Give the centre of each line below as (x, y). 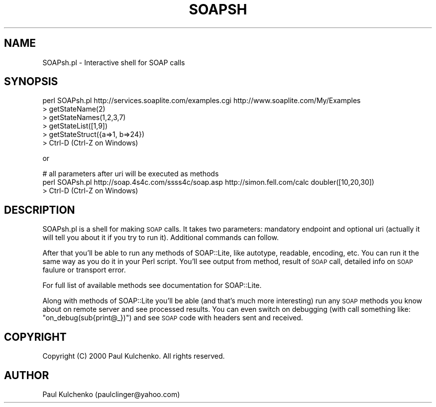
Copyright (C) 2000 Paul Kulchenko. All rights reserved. (134, 356)
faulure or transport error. (84, 270)
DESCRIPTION (40, 210)
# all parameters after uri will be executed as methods (131, 174)
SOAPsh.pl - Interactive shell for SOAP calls (114, 62)
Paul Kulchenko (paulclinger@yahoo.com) (111, 394)
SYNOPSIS (31, 82)
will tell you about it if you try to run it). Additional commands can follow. (161, 238)
